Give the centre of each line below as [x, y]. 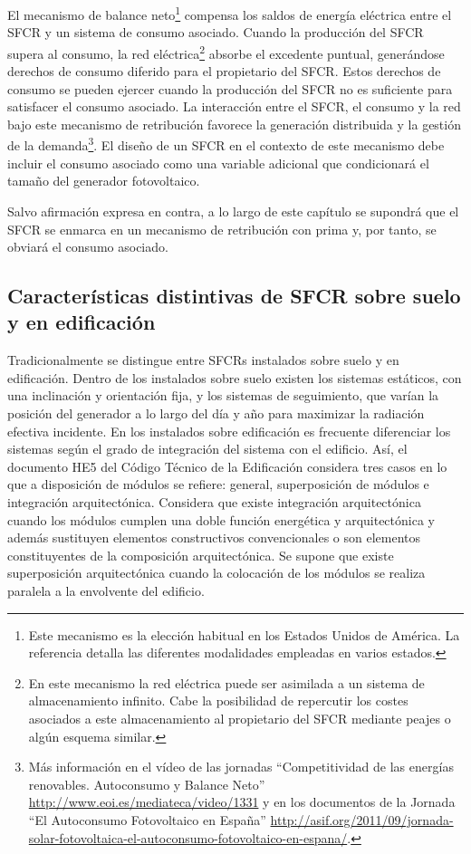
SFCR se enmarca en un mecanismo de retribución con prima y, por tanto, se [222, 229]
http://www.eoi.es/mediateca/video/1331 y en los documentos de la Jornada [242, 802]
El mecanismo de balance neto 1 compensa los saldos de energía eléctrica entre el [230, 13]
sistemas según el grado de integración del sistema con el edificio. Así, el [207, 449]
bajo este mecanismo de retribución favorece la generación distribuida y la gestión [234, 124]
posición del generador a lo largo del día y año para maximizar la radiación [216, 413]
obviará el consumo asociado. [88, 247]
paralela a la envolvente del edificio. [106, 590]
